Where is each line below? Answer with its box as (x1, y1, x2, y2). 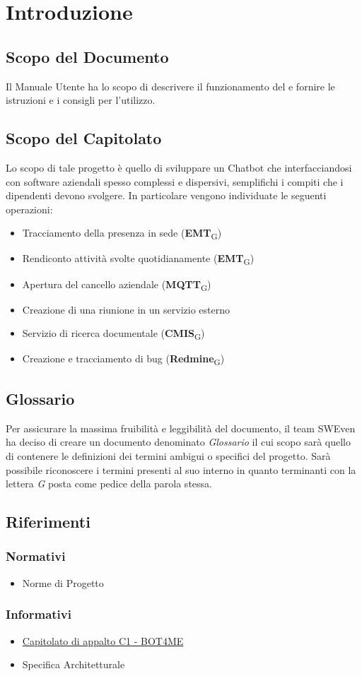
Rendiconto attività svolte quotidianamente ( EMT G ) (22, 251, 255, 268)
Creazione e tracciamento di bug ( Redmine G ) (22, 351, 225, 368)
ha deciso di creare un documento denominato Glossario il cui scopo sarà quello (6, 434, 351, 449)
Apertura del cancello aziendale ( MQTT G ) (22, 276, 211, 293)
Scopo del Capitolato (6, 127, 162, 149)
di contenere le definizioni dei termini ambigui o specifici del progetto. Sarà (6, 448, 331, 463)
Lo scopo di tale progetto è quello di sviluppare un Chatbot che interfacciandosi (6, 160, 352, 174)
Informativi (6, 605, 71, 623)
